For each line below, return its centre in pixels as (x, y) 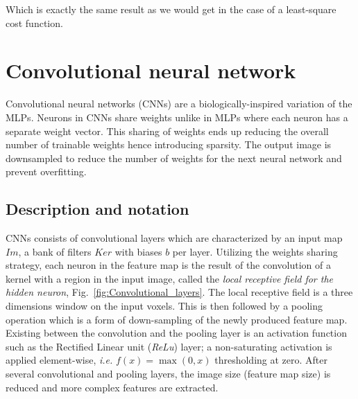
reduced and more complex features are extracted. (112, 387)
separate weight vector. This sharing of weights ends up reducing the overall (167, 131)
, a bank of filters (55, 251)
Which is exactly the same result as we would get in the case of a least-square (171, 9)
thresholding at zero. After (271, 360)
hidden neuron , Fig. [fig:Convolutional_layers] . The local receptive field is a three (179, 292)
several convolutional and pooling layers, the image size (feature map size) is (168, 374)
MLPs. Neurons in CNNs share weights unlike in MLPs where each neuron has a (177, 117)
